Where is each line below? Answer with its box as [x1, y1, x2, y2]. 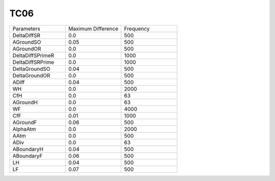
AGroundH [12, 98, 38, 106]
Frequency [124, 25, 150, 32]
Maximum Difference [68, 25, 119, 32]
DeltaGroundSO [12, 65, 50, 72]
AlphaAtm [12, 125, 36, 133]
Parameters [12, 25, 41, 32]
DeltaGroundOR [12, 72, 50, 79]
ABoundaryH [12, 145, 43, 152]
